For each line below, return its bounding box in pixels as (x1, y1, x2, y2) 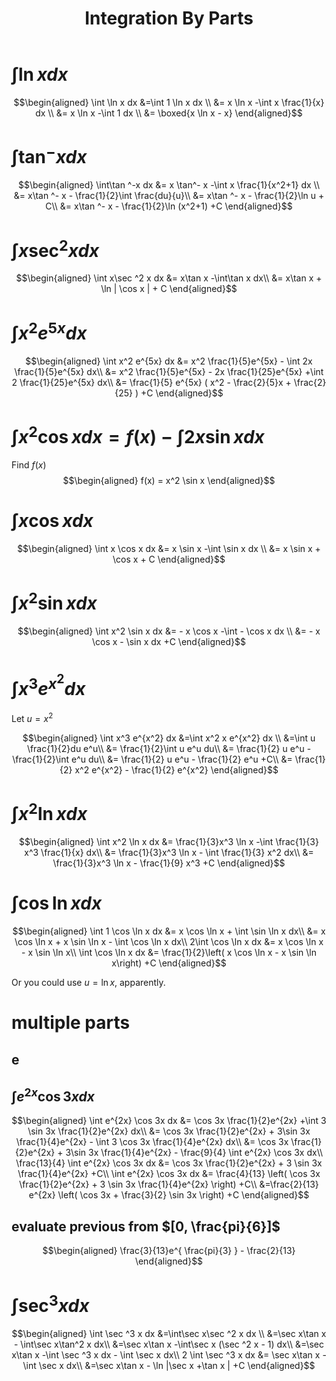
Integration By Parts (84, 7, 254, 30)
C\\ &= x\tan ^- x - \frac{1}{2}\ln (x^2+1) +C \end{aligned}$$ (45, 200, 293, 212)
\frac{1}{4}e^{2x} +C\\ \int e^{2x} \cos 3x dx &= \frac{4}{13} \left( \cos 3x (17, 1168, 321, 1180)
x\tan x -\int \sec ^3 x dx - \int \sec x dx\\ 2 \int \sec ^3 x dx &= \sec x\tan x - (11, 1348, 327, 1361)
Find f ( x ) (11, 459, 47, 471)
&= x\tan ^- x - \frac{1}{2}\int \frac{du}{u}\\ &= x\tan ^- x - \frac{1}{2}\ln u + (13, 190, 325, 202)
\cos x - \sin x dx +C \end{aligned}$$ (91, 636, 247, 648)
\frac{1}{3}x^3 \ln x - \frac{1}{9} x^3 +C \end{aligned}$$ (52, 857, 286, 869)
